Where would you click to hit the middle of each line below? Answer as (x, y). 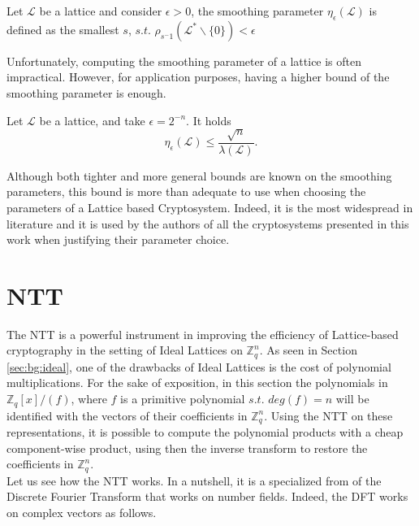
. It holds (209, 120)
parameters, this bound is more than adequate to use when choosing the (186, 191)
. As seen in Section (308, 350)
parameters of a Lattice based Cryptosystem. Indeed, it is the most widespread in (210, 207)
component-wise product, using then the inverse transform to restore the (187, 448)
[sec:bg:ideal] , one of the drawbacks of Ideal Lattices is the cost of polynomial (199, 366)
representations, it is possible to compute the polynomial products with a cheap (205, 431)
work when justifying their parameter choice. (118, 239)
